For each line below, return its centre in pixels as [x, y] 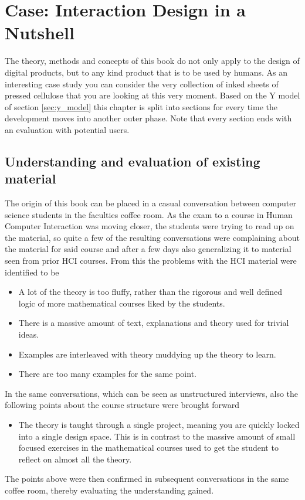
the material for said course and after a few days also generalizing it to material [148, 249]
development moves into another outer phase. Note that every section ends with [148, 118]
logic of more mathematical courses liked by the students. [122, 303]
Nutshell [40, 33]
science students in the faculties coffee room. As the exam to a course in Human [149, 214]
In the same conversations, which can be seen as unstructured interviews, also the [152, 393]
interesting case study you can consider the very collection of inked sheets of [142, 84]
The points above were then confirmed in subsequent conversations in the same [147, 479]
